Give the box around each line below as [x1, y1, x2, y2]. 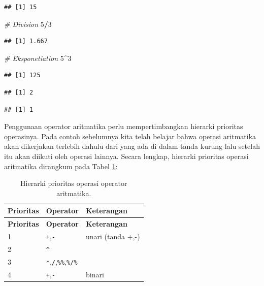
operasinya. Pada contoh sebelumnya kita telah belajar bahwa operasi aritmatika [4, 131, 256, 141]
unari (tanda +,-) [85, 231, 140, 242]
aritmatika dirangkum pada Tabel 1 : [4, 161, 118, 171]
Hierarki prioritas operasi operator [20, 178, 127, 188]
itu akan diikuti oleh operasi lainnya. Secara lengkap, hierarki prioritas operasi [4, 150, 249, 161]
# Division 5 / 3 [4, 18, 52, 29]
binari [85, 269, 104, 279]
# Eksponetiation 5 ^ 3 [4, 52, 72, 63]
